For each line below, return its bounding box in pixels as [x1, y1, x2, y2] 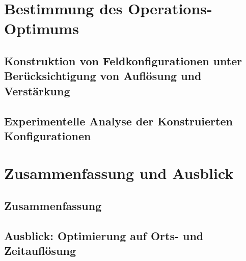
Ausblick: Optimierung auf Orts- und [4, 227, 204, 243]
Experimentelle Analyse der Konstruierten [4, 113, 233, 128]
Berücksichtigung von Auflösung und [4, 68, 202, 84]
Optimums [4, 18, 79, 39]
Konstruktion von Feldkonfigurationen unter [4, 53, 242, 68]
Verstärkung [4, 83, 70, 98]
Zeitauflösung [4, 243, 76, 258]
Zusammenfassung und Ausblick [4, 163, 234, 184]
